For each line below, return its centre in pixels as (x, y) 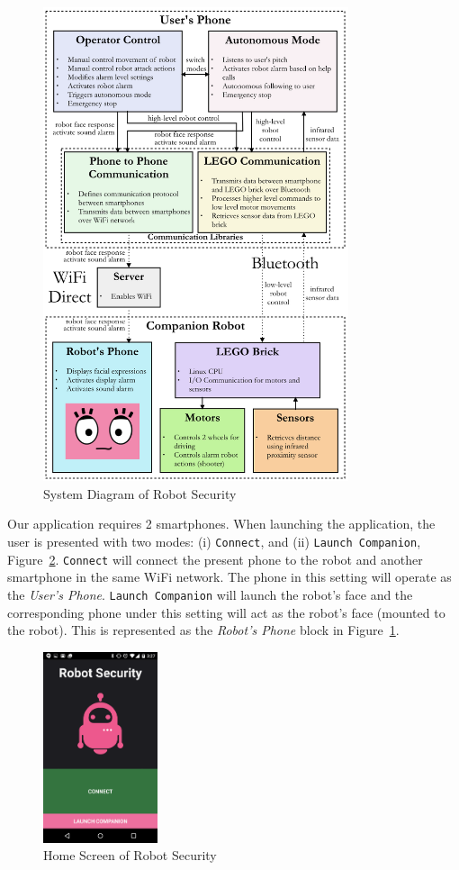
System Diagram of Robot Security (140, 493)
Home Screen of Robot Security (130, 855)
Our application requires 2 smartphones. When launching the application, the (221, 524)
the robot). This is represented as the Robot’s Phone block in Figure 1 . (203, 630)
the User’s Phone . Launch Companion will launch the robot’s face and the (210, 594)
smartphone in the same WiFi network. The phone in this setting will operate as (229, 577)
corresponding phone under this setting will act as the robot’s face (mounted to (226, 612)
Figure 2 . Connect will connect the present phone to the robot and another (215, 559)
